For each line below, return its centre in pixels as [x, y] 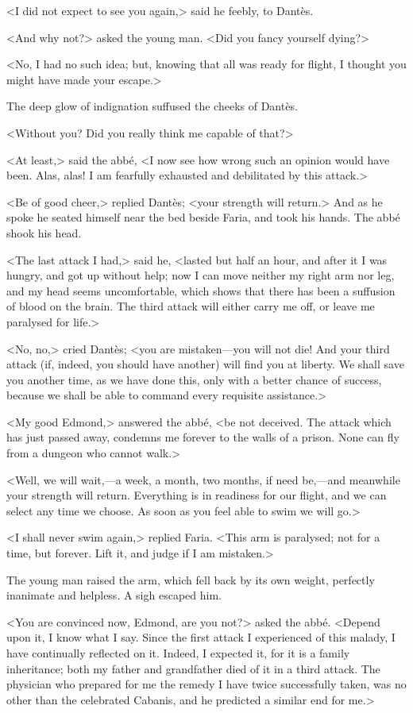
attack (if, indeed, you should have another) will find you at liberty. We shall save [205, 364]
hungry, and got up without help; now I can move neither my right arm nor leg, [201, 275]
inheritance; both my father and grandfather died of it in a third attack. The [193, 668]
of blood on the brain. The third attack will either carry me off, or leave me [191, 306]
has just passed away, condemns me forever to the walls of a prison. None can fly [203, 437]
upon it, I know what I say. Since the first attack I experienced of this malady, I [201, 637]
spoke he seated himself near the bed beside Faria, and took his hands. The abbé [203, 217]
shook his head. [44, 232]
